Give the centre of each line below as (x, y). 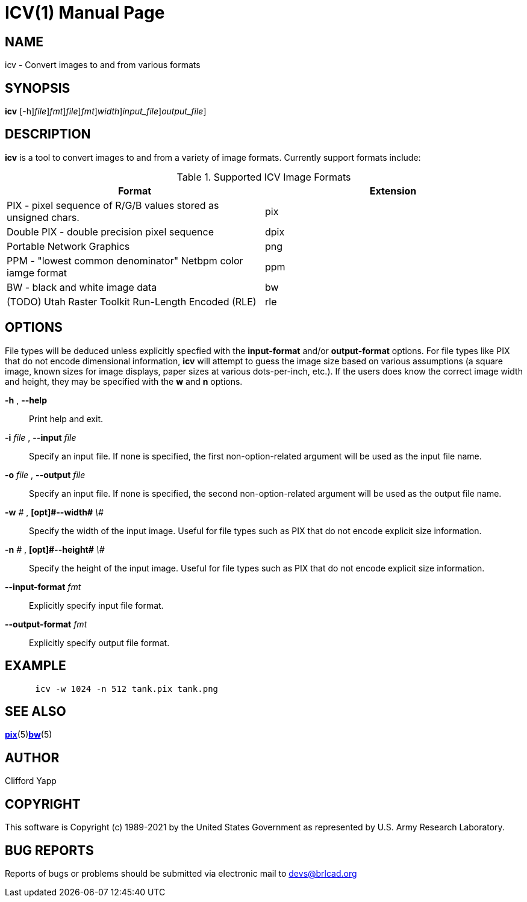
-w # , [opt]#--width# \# (54, 512)
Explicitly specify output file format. (99, 642)
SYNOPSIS (38, 88)
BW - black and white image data (82, 287)
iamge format (37, 272)
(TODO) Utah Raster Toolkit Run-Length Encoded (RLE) (132, 301)
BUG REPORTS (49, 850)
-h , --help (26, 400)
